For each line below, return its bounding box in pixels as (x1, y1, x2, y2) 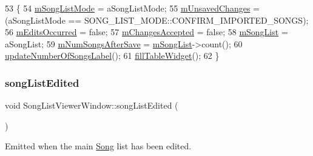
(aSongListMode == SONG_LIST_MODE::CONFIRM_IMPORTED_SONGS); (5, 13, 309, 26)
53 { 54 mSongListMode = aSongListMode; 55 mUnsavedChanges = (5, 2, 260, 14)
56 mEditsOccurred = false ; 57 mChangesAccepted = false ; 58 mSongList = (5, 25, 288, 38)
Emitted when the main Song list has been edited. (5, 140, 192, 152)
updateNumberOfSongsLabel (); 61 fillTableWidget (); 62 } (5, 49, 220, 62)
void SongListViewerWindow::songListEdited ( (5, 99, 178, 112)
